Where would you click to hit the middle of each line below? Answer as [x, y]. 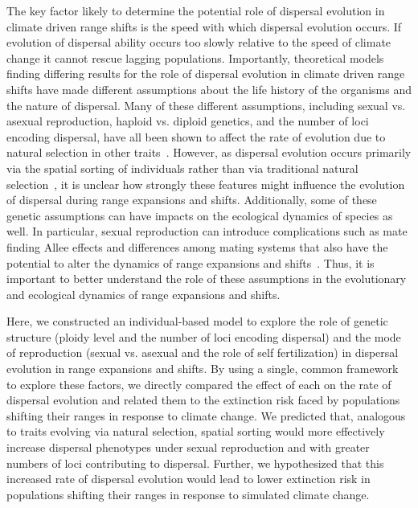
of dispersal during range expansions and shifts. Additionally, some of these [192, 200]
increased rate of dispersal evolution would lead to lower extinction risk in [189, 479]
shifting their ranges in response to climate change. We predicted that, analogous [206, 415]
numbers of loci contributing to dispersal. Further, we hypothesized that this [195, 463]
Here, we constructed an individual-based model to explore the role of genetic [197, 321]
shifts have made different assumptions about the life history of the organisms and [209, 89]
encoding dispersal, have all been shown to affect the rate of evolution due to [196, 136]
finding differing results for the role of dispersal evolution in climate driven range [206, 74]
